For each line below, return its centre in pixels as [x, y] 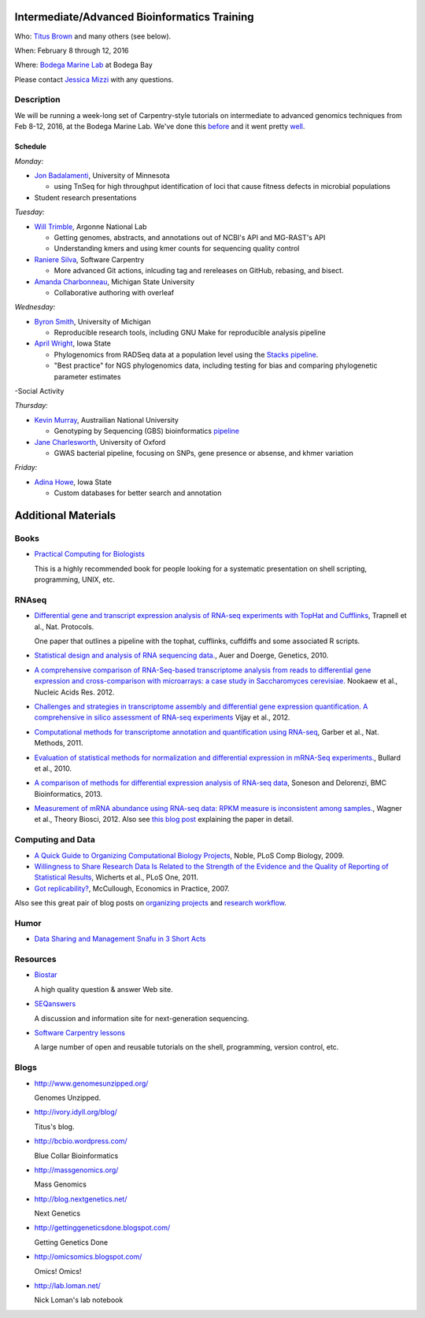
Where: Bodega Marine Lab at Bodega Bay [83, 65]
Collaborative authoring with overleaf [114, 292]
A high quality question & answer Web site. [103, 989]
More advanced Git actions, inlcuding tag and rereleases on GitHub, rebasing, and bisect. [199, 271]
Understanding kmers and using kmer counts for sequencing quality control [177, 249]
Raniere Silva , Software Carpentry [89, 259]
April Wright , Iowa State [73, 343]
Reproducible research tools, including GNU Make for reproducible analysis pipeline [190, 333]
